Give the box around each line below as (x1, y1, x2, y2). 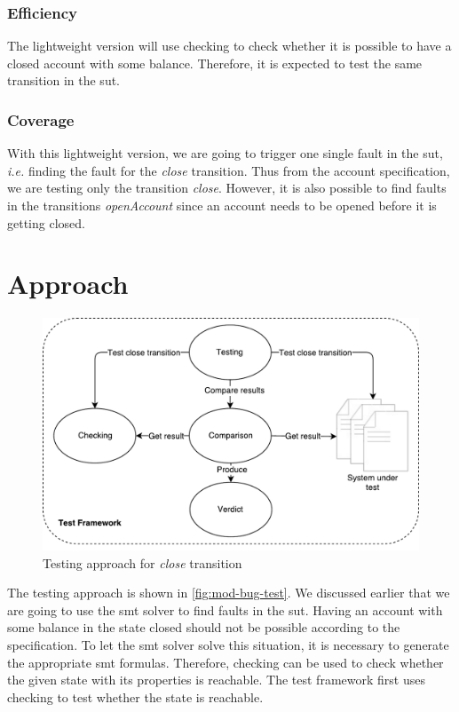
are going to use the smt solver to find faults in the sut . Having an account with (7, 600, 443, 619)
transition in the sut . (7, 71, 121, 90)
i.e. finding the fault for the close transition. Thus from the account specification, (7, 161, 450, 179)
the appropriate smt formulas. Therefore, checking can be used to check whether (7, 653, 444, 671)
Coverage (7, 108, 75, 131)
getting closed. (7, 213, 85, 232)
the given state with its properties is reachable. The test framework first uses (7, 670, 425, 689)
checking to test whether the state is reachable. (7, 687, 264, 706)
